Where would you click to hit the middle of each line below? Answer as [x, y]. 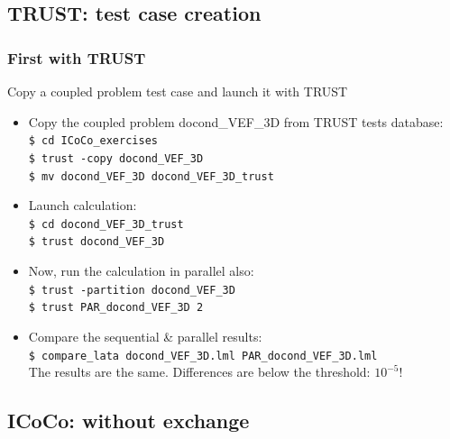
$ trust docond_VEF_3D [96, 242]
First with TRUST [77, 57]
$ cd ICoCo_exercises [93, 141]
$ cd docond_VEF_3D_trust [106, 224]
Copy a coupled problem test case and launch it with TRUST [178, 91]
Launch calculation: [83, 205]
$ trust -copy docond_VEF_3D [116, 158]
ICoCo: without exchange [129, 421]
